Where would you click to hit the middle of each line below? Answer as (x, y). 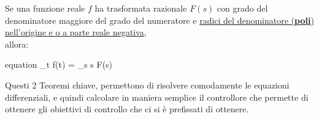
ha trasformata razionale (141, 8)
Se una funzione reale (45, 8)
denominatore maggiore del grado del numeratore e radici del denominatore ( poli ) (159, 20)
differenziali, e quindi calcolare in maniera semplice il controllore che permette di (157, 97)
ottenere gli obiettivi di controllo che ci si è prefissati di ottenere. (127, 109)
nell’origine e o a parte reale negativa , (76, 32)
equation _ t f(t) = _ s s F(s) (59, 64)
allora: (17, 44)
